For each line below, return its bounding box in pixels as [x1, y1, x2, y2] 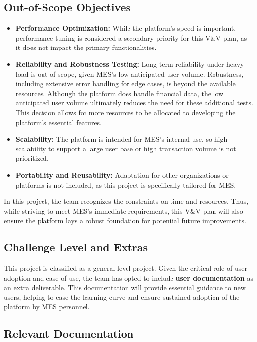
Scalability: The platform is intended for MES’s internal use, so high [15, 134, 228, 144]
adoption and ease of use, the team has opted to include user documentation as [4, 272, 254, 283]
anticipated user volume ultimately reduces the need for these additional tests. [15, 98, 253, 108]
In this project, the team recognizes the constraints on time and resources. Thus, [4, 196, 249, 206]
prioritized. [15, 153, 49, 163]
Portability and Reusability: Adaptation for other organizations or [15, 169, 229, 180]
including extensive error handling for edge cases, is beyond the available [15, 78, 236, 89]
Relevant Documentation [4, 326, 134, 341]
